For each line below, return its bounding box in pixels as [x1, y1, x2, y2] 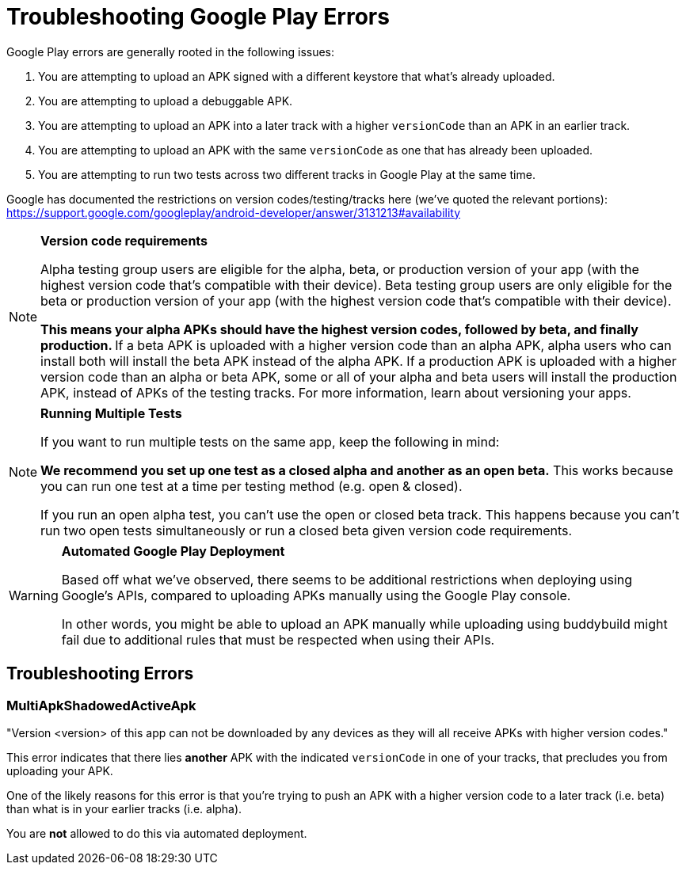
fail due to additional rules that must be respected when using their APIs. [61, 631, 495, 648]
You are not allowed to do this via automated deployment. [6, 826, 307, 840]
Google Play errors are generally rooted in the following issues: [6, 44, 335, 59]
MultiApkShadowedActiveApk [6, 697, 196, 713]
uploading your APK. [6, 763, 113, 778]
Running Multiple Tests [40, 405, 182, 421]
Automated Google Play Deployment [61, 542, 285, 559]
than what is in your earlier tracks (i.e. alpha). [6, 801, 242, 816]
